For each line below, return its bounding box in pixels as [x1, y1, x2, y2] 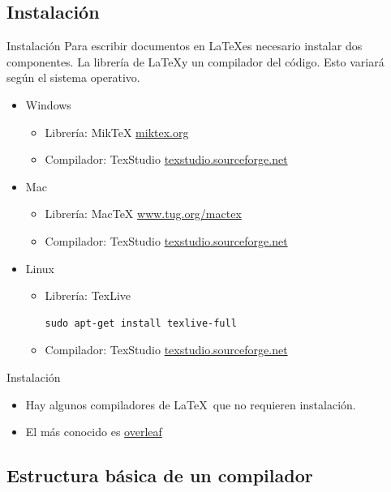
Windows [25, 96, 71, 113]
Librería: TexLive [45, 287, 131, 304]
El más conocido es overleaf [25, 423, 162, 440]
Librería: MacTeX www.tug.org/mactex [45, 205, 242, 222]
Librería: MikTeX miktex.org [45, 123, 189, 140]
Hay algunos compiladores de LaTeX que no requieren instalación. [25, 396, 356, 413]
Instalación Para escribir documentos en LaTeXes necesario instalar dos [6, 37, 363, 54]
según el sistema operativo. [6, 69, 140, 86]
